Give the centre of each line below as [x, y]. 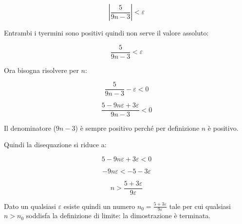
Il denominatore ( [30, 128]
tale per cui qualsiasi [200, 206]
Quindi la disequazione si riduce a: [55, 144]
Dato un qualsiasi [30, 206]
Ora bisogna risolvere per [41, 70]
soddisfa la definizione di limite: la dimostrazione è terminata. [118, 215]
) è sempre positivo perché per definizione [137, 128]
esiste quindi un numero [99, 206]
